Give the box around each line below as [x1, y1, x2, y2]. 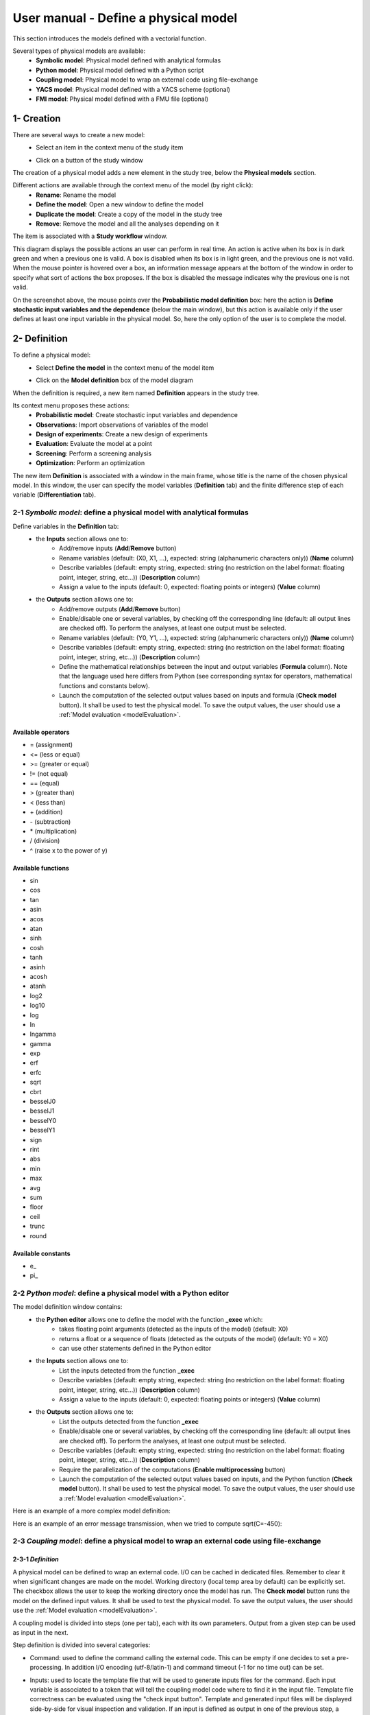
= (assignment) [29, 741, 73, 749]
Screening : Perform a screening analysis [36, 449, 152, 458]
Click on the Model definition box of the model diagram [36, 376, 193, 384]
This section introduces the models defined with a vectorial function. [12, 34, 207, 43]
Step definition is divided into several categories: [12, 1641, 151, 1649]
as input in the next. [12, 1628, 69, 1636]
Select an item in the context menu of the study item [36, 143, 184, 152]
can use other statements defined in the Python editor [59, 1345, 212, 1352]
